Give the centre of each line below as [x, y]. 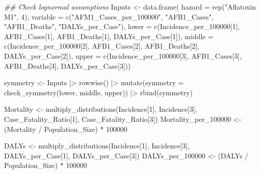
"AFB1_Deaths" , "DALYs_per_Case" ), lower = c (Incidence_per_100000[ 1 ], [122, 26]
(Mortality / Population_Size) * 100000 [66, 129]
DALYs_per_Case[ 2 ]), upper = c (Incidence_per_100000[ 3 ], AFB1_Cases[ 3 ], [123, 55]
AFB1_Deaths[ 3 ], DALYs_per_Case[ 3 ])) [67, 65]
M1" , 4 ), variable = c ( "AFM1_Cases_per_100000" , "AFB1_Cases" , [109, 16]
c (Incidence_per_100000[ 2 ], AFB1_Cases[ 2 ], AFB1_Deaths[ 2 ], [102, 46]
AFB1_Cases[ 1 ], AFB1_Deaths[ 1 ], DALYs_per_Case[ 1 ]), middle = [109, 36]
